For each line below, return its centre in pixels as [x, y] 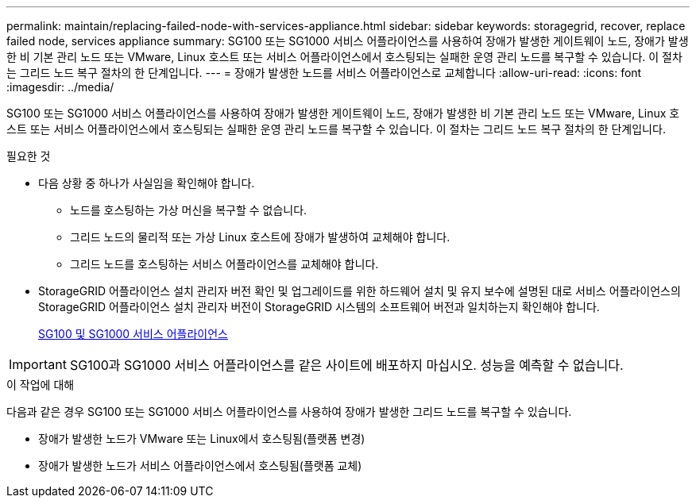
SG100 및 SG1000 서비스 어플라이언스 [133, 334]
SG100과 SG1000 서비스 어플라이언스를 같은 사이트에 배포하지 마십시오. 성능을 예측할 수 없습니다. [346, 365]
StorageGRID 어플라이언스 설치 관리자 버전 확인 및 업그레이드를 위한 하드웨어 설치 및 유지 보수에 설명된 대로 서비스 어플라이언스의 [360, 291]
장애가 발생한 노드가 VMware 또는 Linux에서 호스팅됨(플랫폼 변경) [202, 439]
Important [38, 364]
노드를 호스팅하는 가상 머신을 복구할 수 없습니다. [189, 210]
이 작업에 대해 [41, 385]
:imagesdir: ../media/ [60, 87]
